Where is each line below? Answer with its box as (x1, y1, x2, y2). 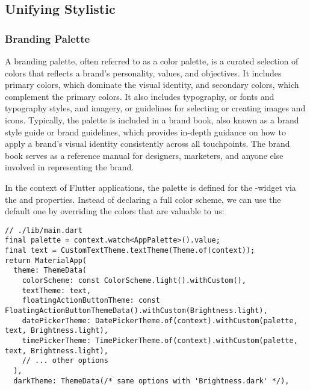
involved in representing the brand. (5, 161, 134, 173)
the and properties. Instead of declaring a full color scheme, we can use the (5, 193, 281, 205)
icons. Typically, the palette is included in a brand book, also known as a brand (5, 113, 299, 126)
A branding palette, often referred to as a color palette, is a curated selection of (5, 55, 299, 67)
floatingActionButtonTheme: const (22, 296, 160, 305)
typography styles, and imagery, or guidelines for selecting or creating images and (5, 102, 306, 114)
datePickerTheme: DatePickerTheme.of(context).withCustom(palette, (22, 316, 298, 325)
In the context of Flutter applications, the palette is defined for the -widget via (5, 181, 296, 193)
